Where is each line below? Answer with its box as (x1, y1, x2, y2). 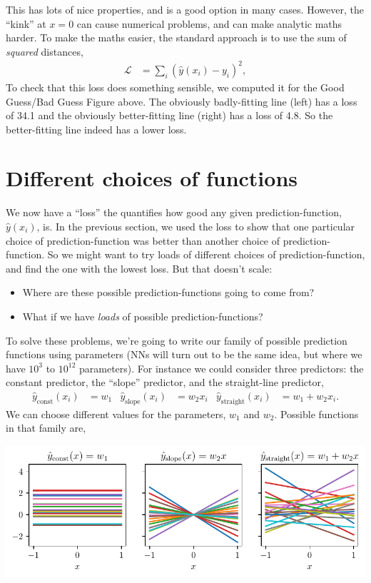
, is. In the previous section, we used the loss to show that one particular (36, 219, 355, 233)
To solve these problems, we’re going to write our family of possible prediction (6, 333, 347, 348)
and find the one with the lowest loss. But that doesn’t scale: (6, 260, 273, 275)
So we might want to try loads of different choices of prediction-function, (47, 247, 365, 262)
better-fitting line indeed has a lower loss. (6, 121, 187, 136)
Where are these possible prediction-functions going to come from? (22, 285, 315, 300)
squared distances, (6, 44, 83, 59)
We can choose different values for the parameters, (6, 406, 226, 421)
